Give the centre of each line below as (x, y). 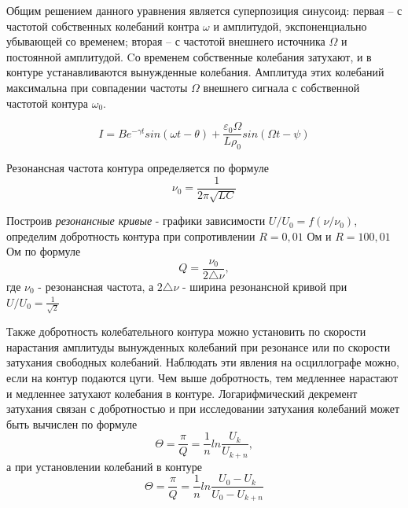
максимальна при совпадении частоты (97, 87)
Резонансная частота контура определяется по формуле (138, 168)
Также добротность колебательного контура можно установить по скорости (186, 331)
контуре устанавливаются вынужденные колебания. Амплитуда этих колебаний (195, 72)
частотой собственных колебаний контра (103, 26)
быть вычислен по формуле (72, 423)
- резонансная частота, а (96, 286)
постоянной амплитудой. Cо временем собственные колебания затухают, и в (189, 56)
